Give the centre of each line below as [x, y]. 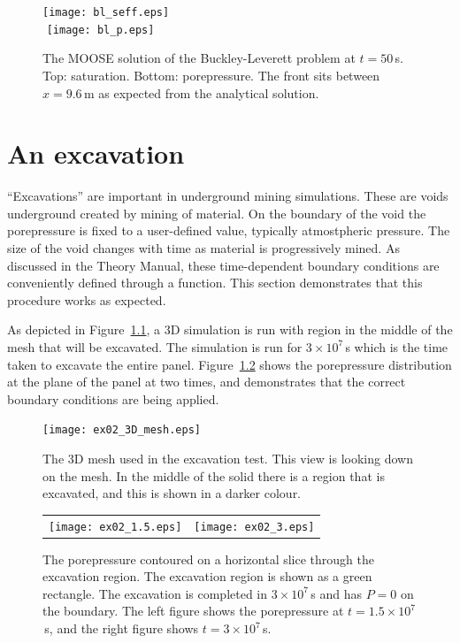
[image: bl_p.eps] [100, 30]
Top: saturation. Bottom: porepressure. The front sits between [211, 75]
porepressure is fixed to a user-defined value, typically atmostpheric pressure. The [229, 230]
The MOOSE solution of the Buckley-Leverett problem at [199, 58]
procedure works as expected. [87, 299]
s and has [336, 593]
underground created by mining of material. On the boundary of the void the [217, 213]
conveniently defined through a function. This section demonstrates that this [215, 283]
